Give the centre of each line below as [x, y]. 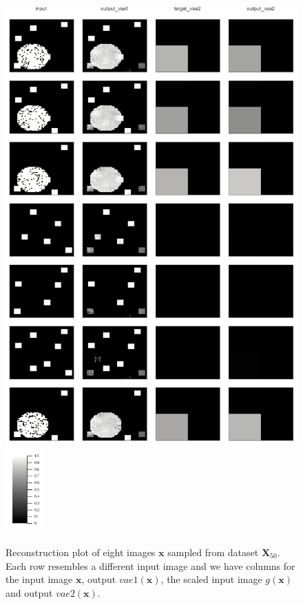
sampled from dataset [213, 552]
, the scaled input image [211, 579]
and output [29, 592]
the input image [39, 579]
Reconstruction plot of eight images [81, 552]
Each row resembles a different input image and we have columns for [150, 565]
